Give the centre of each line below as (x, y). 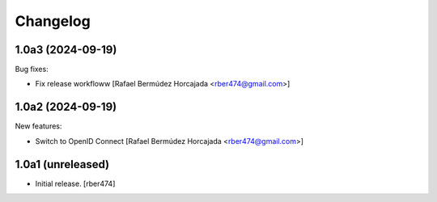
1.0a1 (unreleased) (62, 164)
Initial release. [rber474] (75, 183)
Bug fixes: (32, 69)
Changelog (53, 21)
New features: (38, 126)
